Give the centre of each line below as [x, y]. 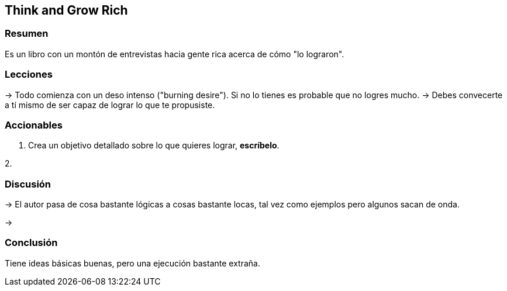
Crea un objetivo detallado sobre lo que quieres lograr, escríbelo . [154, 145]
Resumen [27, 34]
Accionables [34, 125]
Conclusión [31, 243]
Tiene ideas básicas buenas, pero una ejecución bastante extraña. [132, 263]
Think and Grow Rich [66, 10]
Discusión [28, 184]
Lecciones [29, 75]
